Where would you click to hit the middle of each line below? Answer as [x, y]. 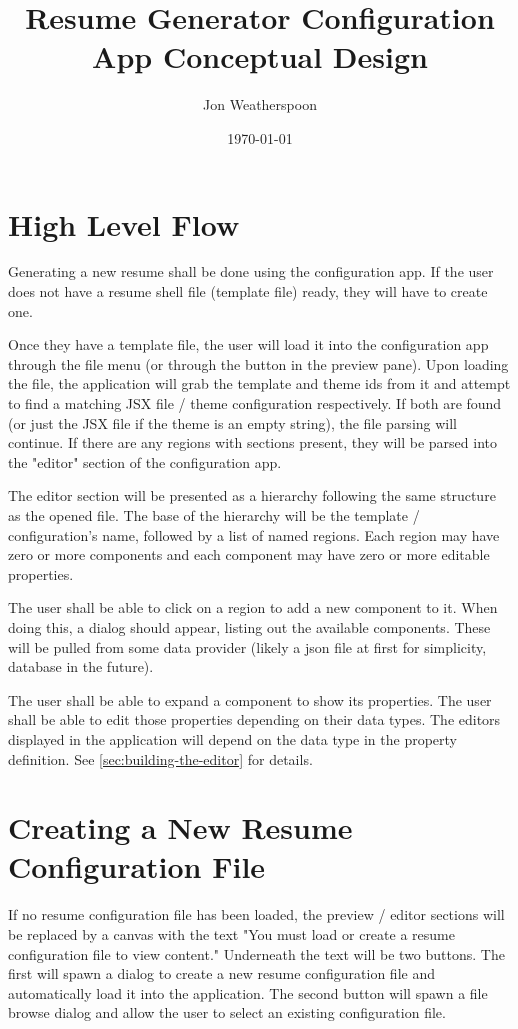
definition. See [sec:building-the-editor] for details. [160, 758]
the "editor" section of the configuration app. [145, 461]
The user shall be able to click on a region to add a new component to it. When [253, 607]
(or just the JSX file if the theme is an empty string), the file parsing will [233, 422]
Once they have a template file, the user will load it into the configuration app [248, 344]
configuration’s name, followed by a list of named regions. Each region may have [254, 534]
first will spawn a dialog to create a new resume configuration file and [221, 973]
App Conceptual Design [260, 56]
